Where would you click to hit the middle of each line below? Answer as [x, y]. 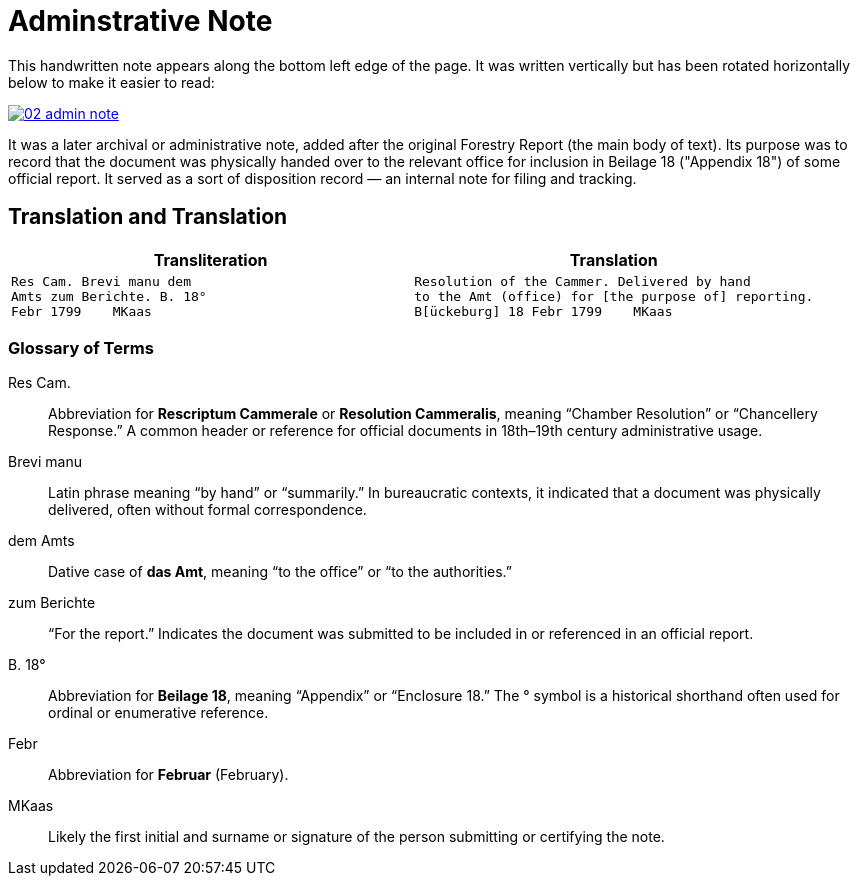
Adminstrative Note [140, 21]
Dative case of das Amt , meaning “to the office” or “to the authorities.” [280, 572]
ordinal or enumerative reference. [158, 713]
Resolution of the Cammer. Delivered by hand [582, 281]
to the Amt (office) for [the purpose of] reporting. [614, 296]
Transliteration [210, 259]
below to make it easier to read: [111, 82]
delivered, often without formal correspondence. [207, 510]
